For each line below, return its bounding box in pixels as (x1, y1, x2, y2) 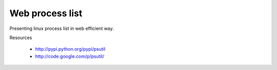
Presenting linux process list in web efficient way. (9, 25, 114, 31)
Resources (9, 34, 32, 41)
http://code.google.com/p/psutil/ (35, 53, 105, 59)
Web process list (9, 8, 83, 19)
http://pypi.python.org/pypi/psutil (35, 46, 106, 52)
